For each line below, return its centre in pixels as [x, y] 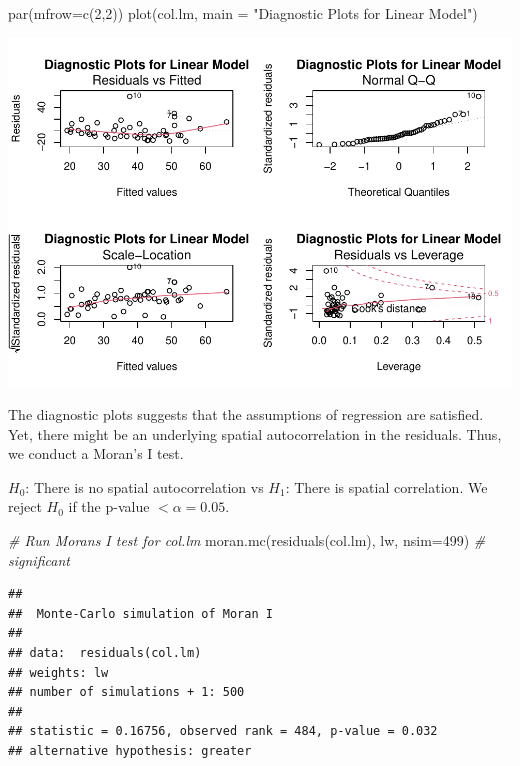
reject [25, 506]
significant [39, 559]
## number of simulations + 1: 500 [126, 692]
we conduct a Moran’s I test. [96, 453]
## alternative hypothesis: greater [130, 751]
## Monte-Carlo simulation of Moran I [140, 613]
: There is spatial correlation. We [386, 486]
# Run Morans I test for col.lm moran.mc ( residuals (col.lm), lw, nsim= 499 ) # [247, 540]
